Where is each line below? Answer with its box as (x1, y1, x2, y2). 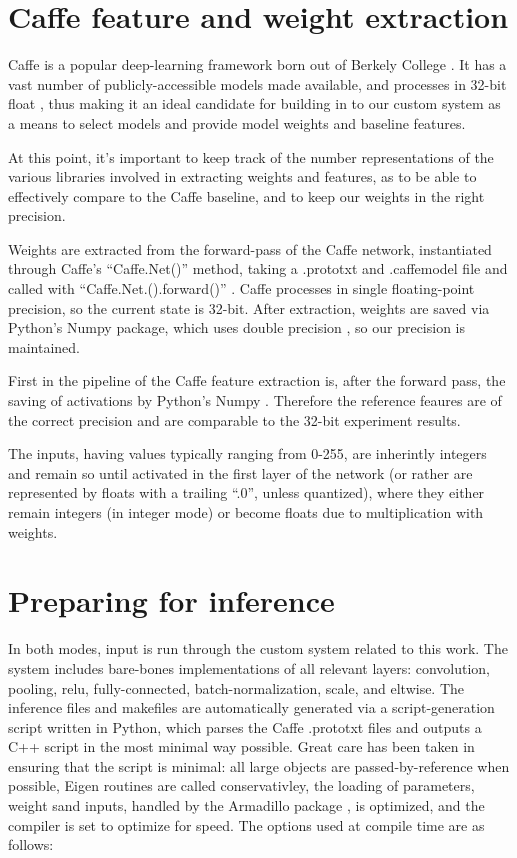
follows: (8, 834, 54, 855)
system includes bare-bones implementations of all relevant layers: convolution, (8, 657, 491, 678)
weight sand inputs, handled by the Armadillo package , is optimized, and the (8, 795, 485, 816)
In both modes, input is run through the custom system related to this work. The (8, 638, 508, 659)
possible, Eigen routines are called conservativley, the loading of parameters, (8, 775, 475, 796)
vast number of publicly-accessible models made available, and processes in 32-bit (8, 73, 507, 94)
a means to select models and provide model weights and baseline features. (8, 112, 466, 133)
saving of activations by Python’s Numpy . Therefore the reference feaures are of (8, 390, 502, 411)
